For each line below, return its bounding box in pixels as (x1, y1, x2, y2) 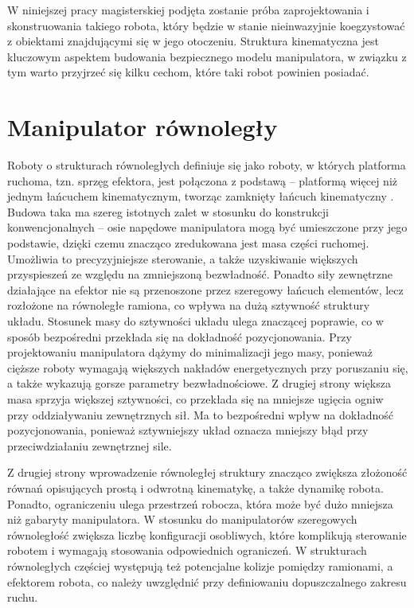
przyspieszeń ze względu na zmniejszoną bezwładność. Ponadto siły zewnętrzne (7, 266, 393, 283)
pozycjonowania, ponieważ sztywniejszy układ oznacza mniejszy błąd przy (7, 422, 369, 438)
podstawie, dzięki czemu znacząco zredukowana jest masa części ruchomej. (7, 235, 369, 251)
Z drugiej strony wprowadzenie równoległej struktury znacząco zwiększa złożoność (7, 464, 408, 481)
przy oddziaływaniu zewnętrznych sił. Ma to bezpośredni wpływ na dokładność (7, 406, 394, 423)
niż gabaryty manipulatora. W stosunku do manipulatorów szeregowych (7, 511, 357, 528)
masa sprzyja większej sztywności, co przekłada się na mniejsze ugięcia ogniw (7, 391, 384, 407)
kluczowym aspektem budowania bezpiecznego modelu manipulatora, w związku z (7, 48, 407, 64)
